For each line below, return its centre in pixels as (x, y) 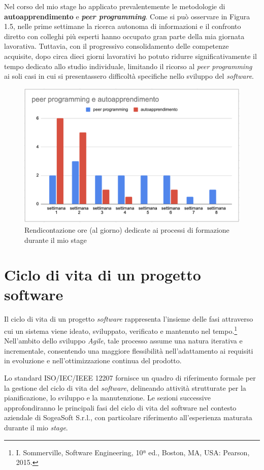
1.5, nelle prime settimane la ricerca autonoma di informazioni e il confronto (123, 26)
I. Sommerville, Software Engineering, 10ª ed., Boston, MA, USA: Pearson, (133, 452)
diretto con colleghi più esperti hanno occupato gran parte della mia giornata (124, 36)
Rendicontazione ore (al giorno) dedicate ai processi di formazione (127, 229)
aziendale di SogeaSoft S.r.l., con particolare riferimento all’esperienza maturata (128, 417)
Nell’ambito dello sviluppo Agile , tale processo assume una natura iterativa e (123, 341)
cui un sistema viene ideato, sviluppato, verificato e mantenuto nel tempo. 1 (121, 330)
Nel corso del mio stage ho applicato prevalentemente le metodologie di (115, 6)
